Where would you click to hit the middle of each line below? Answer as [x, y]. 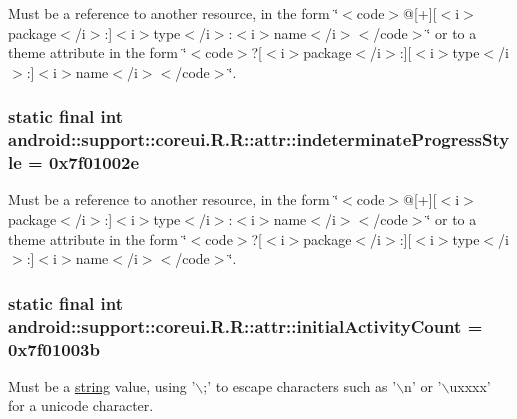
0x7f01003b [54, 348]
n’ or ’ [423, 385]
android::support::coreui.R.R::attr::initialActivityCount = [245, 325]
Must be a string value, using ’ [102, 385]
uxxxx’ [470, 385]
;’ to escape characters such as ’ [300, 385]
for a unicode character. [81, 405]
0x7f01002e [94, 162]
